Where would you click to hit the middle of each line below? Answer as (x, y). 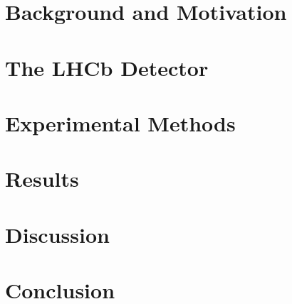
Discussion (57, 234)
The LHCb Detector (107, 67)
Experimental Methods (120, 123)
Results (42, 179)
